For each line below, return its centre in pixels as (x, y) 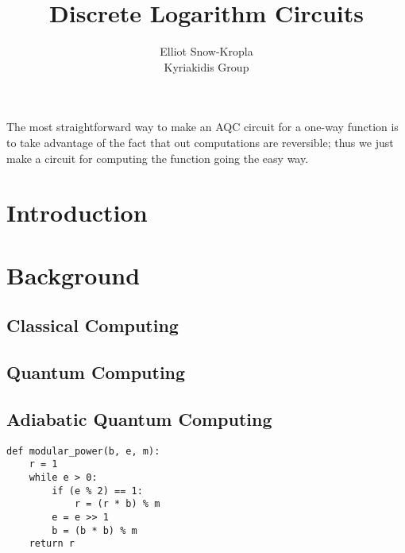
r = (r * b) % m (117, 504)
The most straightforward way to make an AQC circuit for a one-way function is (202, 127)
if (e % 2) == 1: (97, 491)
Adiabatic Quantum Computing (139, 418)
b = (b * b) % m (94, 530)
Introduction (77, 213)
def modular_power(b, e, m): (83, 451)
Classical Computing (93, 325)
